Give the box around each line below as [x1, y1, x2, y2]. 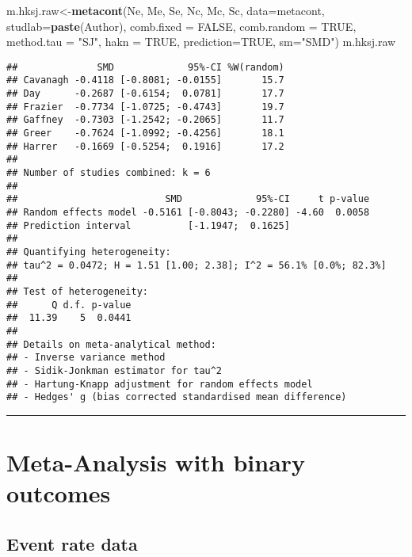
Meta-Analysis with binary [6, 446, 306, 479]
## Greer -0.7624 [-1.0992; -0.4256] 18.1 [6, 128, 284, 139]
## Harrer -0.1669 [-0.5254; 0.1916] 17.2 [6, 140, 284, 152]
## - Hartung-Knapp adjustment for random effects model [6, 378, 313, 390]
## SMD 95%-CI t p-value [6, 193, 370, 205]
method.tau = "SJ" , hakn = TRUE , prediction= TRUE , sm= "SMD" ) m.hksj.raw [6, 33, 396, 50]
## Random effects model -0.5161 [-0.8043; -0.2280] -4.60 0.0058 [6, 207, 370, 218]
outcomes [6, 477, 111, 509]
